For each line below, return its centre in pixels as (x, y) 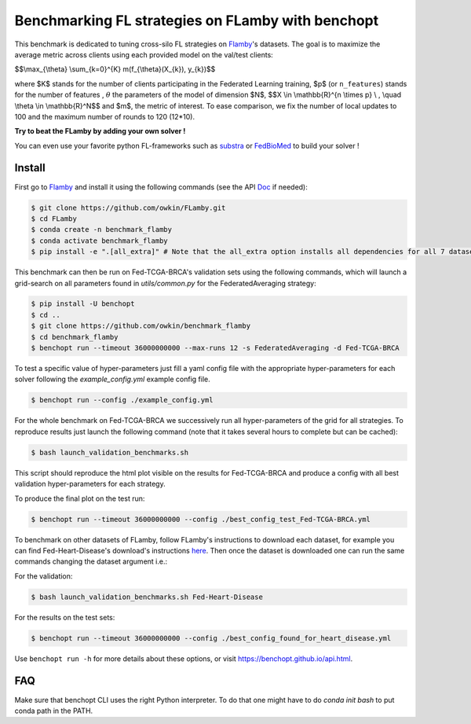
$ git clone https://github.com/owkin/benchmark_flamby (141, 326)
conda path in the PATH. (54, 711)
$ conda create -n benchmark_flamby (102, 230)
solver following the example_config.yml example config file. (113, 379)
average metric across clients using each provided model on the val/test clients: (144, 54)
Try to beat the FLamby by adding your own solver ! (100, 131)
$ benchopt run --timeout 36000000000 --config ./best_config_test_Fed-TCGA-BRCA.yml (201, 519)
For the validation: (44, 576)
